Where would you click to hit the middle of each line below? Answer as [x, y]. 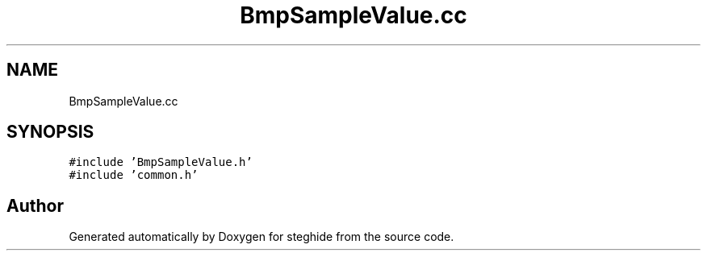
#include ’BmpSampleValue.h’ [161, 162]
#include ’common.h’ [134, 175]
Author [35, 205]
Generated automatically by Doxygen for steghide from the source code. [261, 237]
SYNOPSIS [50, 132]
